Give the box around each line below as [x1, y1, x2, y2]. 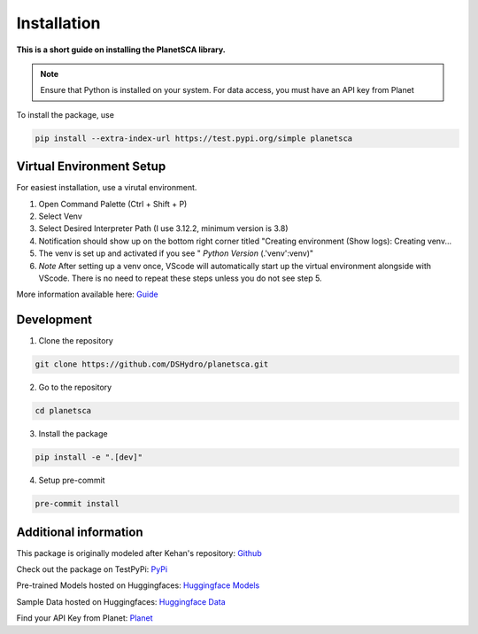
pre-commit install [35, 499, 119, 509]
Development [16, 313, 93, 328]
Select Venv [38, 211, 83, 221]
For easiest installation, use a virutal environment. [16, 182, 197, 193]
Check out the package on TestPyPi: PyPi [16, 564, 168, 575]
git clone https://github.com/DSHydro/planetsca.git [35, 360, 269, 369]
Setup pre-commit [38, 475, 105, 486]
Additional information [16, 524, 143, 539]
